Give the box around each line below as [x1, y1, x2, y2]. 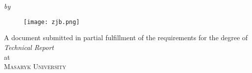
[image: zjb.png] [23, 18, 80, 25]
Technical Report [4, 42, 54, 52]
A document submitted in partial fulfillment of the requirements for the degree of [4, 32, 248, 43]
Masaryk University [4, 61, 67, 72]
